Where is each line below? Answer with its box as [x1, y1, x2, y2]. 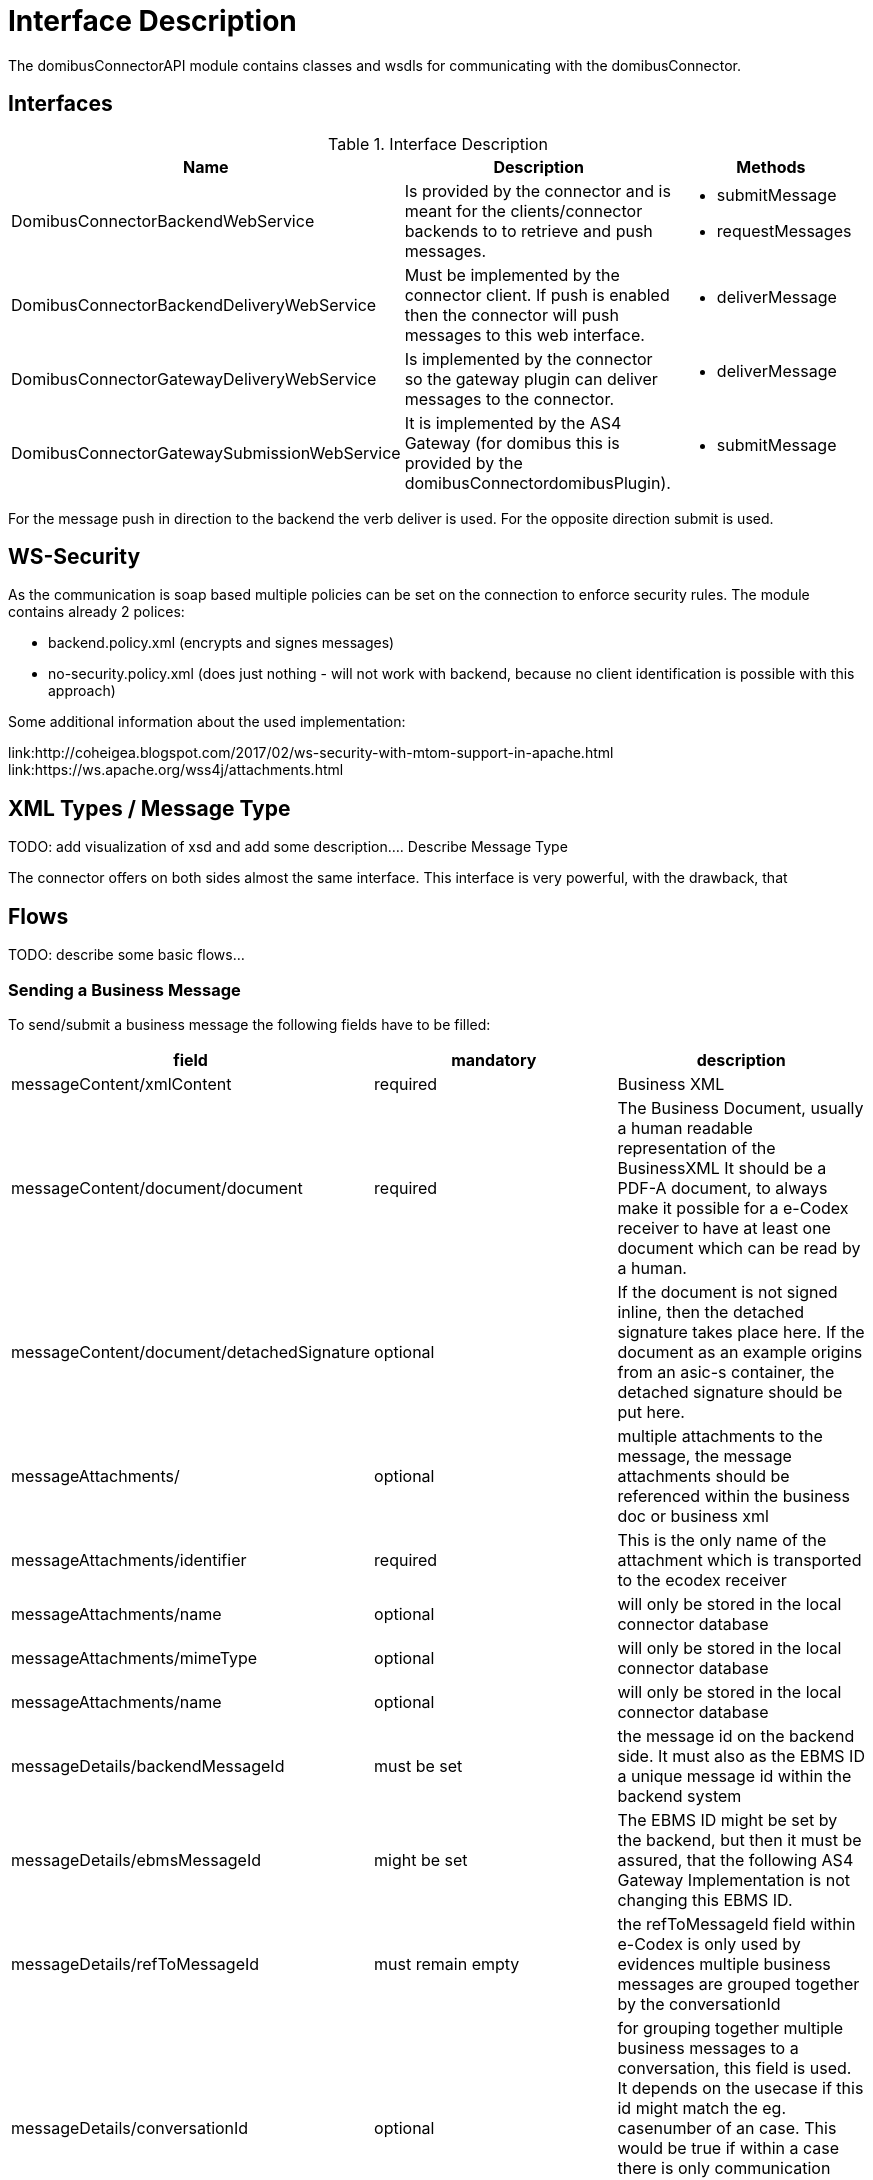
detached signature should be [617, 1381, 843, 1402]
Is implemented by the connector [404, 348, 653, 369]
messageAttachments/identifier [11, 1549, 247, 1570]
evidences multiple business [617, 1953, 831, 1974]
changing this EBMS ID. [617, 1889, 793, 1910]
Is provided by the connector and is [404, 180, 671, 201]
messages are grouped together [617, 1973, 860, 1994]
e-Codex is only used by [617, 1933, 801, 1954]
